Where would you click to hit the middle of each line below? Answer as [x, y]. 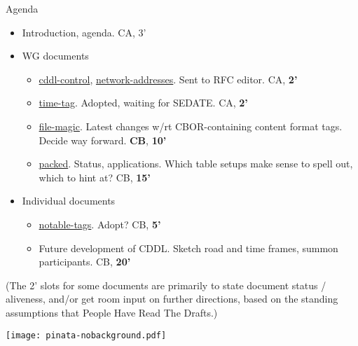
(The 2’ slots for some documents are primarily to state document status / [166, 285]
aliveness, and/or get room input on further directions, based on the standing [172, 299]
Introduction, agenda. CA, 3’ [84, 32]
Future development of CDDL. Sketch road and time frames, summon [188, 248]
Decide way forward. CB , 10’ [103, 140]
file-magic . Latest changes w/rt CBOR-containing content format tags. [191, 126]
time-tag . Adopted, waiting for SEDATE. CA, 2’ [143, 103]
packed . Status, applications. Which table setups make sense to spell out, [196, 164]
